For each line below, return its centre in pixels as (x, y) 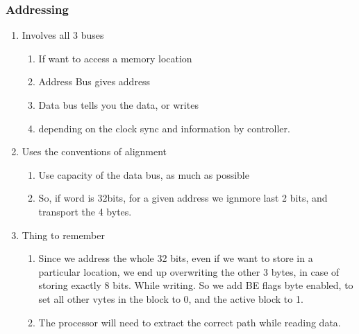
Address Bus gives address (94, 81)
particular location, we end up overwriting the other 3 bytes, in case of (189, 271)
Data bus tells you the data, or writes (118, 105)
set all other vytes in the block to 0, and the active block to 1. (171, 298)
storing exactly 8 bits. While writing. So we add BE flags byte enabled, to (196, 285)
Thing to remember (63, 235)
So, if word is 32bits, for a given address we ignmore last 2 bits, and (183, 198)
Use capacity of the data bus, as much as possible (144, 174)
